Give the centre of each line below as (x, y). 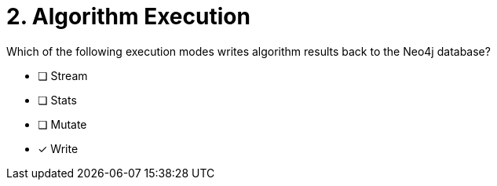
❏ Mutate (62, 124)
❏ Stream (63, 75)
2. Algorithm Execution (128, 16)
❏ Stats (57, 100)
